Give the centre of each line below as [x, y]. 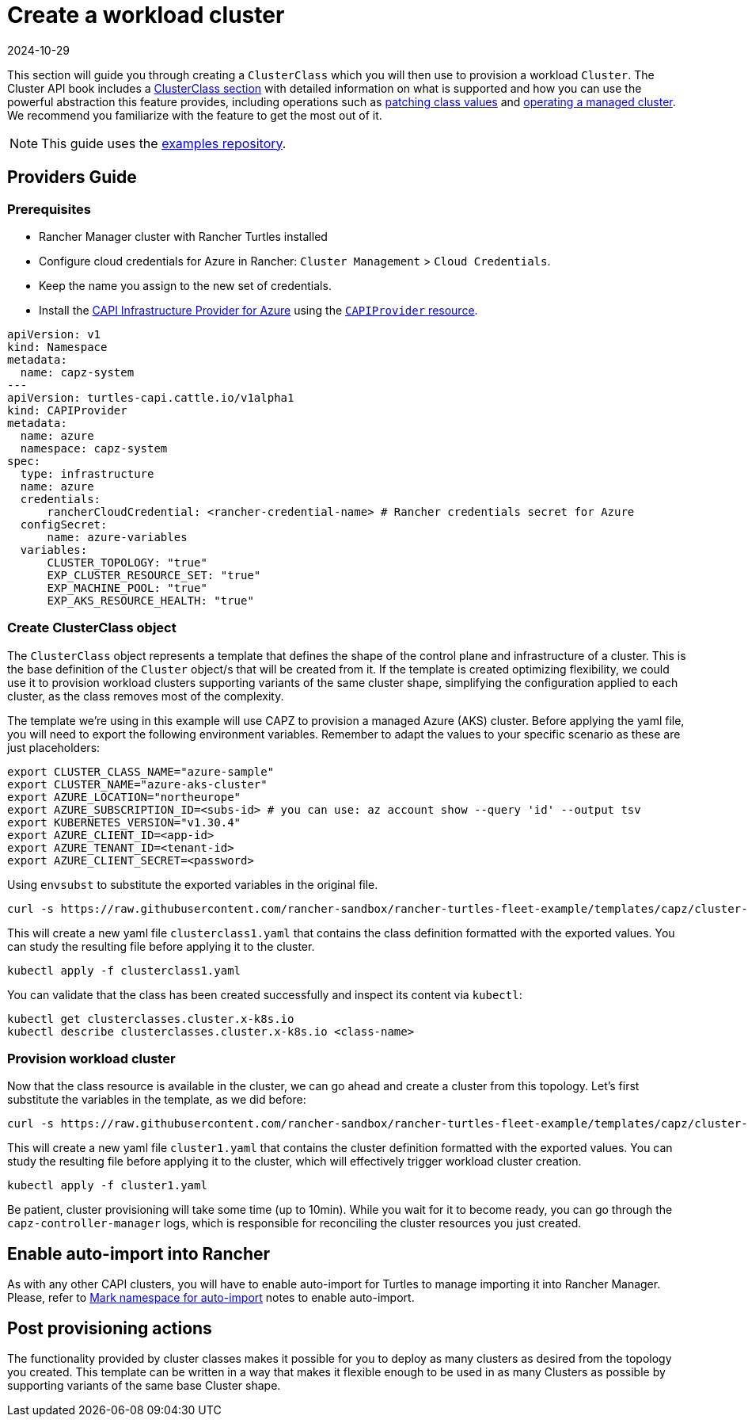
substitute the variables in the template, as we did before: [157, 1100]
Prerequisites [49, 209]
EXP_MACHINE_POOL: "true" [127, 588]
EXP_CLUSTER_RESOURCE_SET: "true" [154, 575]
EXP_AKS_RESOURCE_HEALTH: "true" [150, 600]
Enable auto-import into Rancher [139, 1253]
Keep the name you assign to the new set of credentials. [185, 285]
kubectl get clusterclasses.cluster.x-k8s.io [151, 1019]
